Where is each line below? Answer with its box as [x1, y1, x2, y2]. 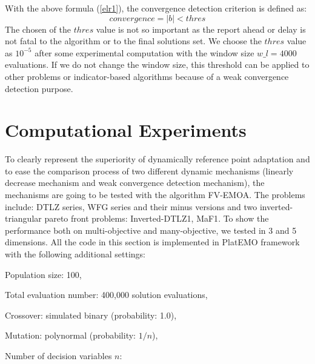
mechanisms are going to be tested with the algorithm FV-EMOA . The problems [5, 188, 305, 201]
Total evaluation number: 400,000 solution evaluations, [5, 288, 208, 301]
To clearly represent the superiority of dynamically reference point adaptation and [5, 153, 310, 165]
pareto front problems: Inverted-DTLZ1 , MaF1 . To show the [44, 212, 269, 225]
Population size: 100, [5, 268, 82, 280]
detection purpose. [5, 82, 73, 94]
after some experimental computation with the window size [35, 46, 254, 59]
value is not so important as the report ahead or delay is [96, 22, 306, 35]
